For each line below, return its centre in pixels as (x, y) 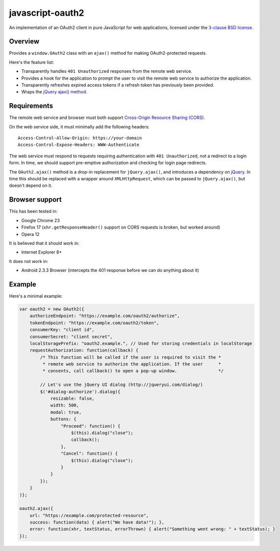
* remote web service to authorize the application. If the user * (132, 364)
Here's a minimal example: (36, 296)
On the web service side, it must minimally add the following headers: (79, 127)
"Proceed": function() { (90, 426)
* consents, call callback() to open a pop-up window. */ (133, 371)
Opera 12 (30, 234)
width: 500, (65, 405)
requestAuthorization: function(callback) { (84, 350)
